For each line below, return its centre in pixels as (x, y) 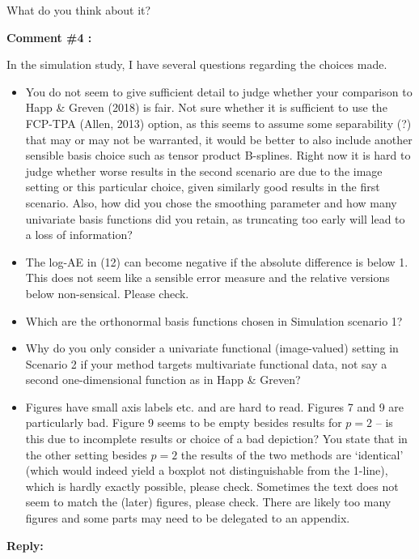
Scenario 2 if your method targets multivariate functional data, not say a (206, 363)
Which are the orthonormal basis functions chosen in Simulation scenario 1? (214, 320)
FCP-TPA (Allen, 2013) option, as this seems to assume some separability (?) (218, 123)
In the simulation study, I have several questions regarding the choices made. (197, 64)
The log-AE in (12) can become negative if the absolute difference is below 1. (217, 261)
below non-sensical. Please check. (107, 293)
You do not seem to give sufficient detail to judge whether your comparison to (219, 91)
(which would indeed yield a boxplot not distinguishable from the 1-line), (207, 470)
